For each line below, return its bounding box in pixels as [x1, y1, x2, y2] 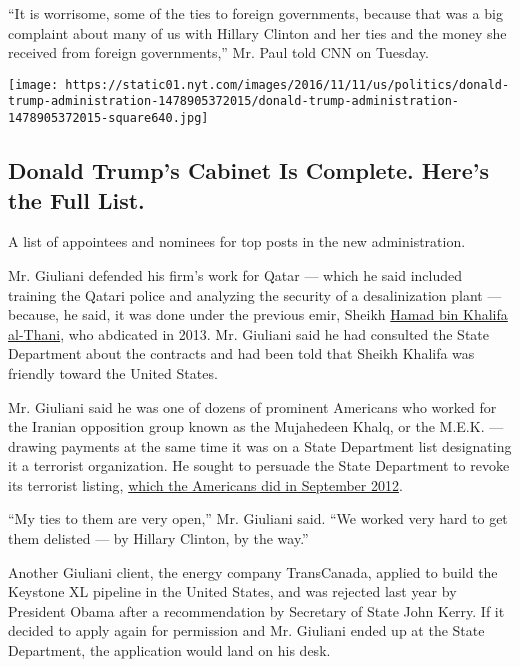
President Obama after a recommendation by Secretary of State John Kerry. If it [8, 600, 505, 621]
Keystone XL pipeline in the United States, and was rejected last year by [8, 581, 457, 602]
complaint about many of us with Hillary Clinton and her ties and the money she [8, 22, 507, 43]
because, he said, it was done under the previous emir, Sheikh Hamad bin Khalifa [8, 304, 508, 325]
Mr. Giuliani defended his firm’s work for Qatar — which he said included [8, 264, 463, 285]
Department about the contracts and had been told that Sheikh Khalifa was [8, 343, 475, 364]
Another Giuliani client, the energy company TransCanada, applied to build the [8, 561, 498, 582]
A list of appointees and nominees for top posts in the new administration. [8, 231, 466, 252]
